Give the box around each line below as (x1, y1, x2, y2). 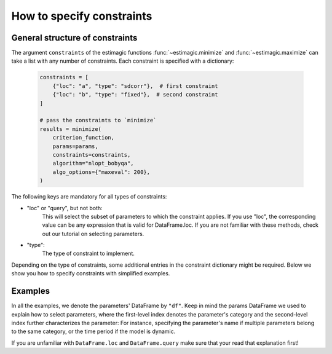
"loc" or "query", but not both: (26, 204, 103, 211)
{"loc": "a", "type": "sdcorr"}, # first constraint (52, 82, 218, 89)
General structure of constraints (11, 33, 138, 43)
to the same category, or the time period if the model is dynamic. (11, 328, 176, 335)
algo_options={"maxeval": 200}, (52, 168, 151, 175)
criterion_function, (52, 134, 115, 141)
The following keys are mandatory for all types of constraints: (11, 193, 167, 200)
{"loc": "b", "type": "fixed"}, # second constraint (52, 91, 218, 98)
